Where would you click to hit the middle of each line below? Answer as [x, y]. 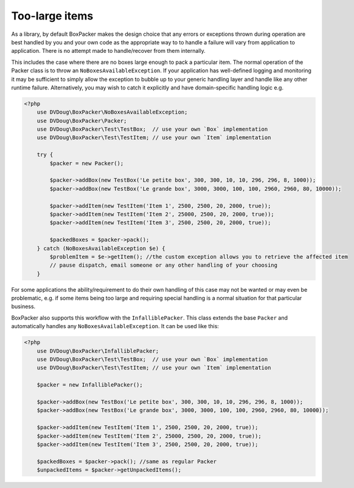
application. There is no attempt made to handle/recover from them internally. [109, 51]
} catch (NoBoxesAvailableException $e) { [101, 248]
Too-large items [52, 16]
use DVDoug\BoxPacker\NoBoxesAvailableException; [112, 112]
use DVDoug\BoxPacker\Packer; [82, 121]
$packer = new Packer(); [87, 163]
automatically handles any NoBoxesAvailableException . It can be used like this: [115, 326]
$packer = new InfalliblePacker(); [90, 385]
